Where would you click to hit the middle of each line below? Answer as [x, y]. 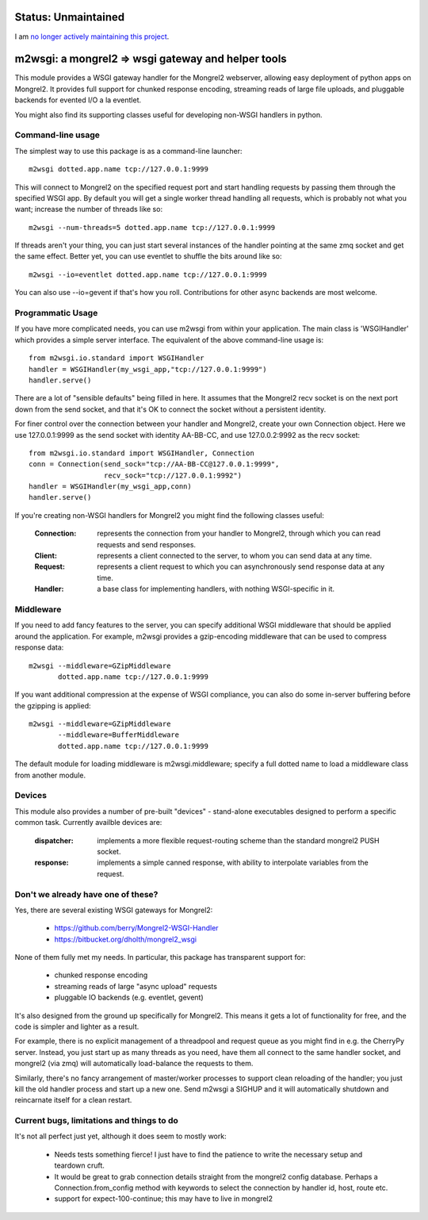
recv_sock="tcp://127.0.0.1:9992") [172, 475]
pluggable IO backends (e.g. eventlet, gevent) [129, 997]
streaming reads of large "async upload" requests [136, 986]
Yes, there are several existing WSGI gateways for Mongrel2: [114, 910]
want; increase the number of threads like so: [88, 209]
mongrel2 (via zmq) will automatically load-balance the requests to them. [134, 1064]
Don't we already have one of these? [86, 894]
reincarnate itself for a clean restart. [73, 1100]
